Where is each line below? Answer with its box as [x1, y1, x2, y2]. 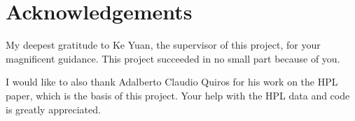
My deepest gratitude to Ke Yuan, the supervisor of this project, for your [6, 38, 321, 52]
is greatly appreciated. [6, 102, 101, 116]
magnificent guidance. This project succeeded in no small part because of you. [6, 51, 340, 65]
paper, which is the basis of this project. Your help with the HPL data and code [6, 88, 350, 102]
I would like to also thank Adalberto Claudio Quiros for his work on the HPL [6, 74, 338, 89]
